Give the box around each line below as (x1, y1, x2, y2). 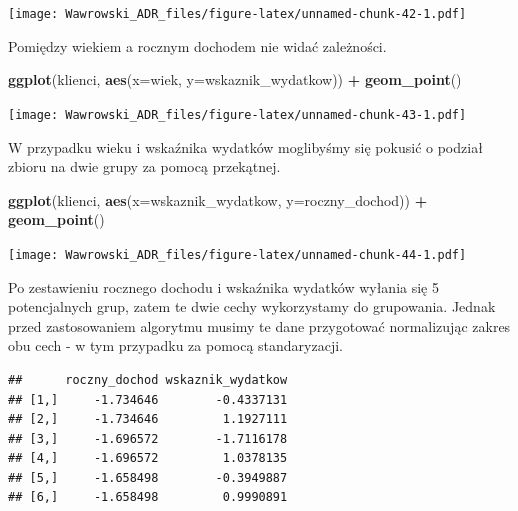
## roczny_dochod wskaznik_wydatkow (8, 372, 288, 387)
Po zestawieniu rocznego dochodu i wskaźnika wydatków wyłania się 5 (8, 276, 439, 297)
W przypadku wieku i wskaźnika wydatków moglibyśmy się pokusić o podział (8, 136, 483, 157)
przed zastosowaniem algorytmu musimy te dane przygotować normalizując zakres (8, 315, 511, 336)
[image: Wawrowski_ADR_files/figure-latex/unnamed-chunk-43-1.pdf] (8, 107, 467, 122)
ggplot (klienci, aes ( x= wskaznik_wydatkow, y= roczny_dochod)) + (8, 189, 428, 210)
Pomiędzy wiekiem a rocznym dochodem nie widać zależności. (8, 35, 387, 56)
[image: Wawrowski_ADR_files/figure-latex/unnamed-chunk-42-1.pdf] (8, 7, 467, 21)
